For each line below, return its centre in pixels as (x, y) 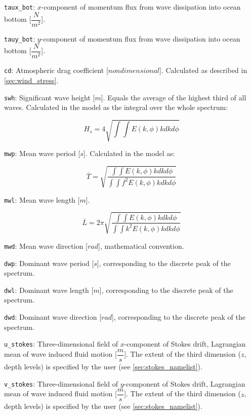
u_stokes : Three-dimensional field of (61, 344)
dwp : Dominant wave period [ (49, 263)
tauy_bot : (20, 38)
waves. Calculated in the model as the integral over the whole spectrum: (116, 107)
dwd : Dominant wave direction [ (53, 317)
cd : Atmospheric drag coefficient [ (56, 70)
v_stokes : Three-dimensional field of (61, 383)
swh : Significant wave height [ (50, 97)
